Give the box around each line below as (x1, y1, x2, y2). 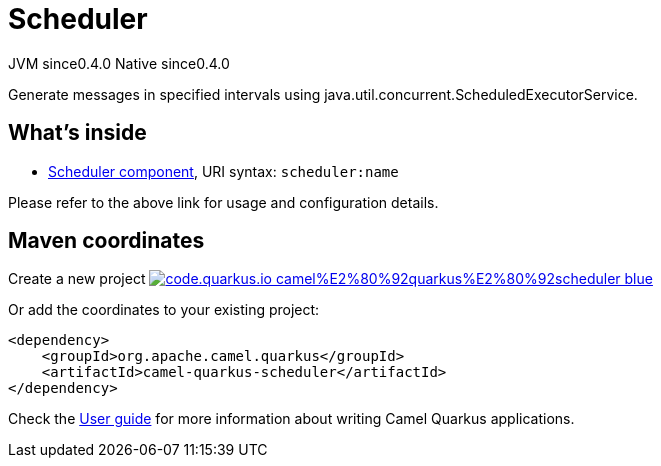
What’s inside (8, 120, 147, 146)
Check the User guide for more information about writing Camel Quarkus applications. (8, 410, 575, 428)
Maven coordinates (8, 228, 205, 254)
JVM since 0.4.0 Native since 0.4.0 (8, 54, 230, 72)
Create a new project (8, 270, 146, 288)
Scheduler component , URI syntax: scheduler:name (48, 162, 399, 180)
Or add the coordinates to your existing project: (8, 301, 320, 319)
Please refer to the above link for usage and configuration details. (8, 193, 439, 211)
